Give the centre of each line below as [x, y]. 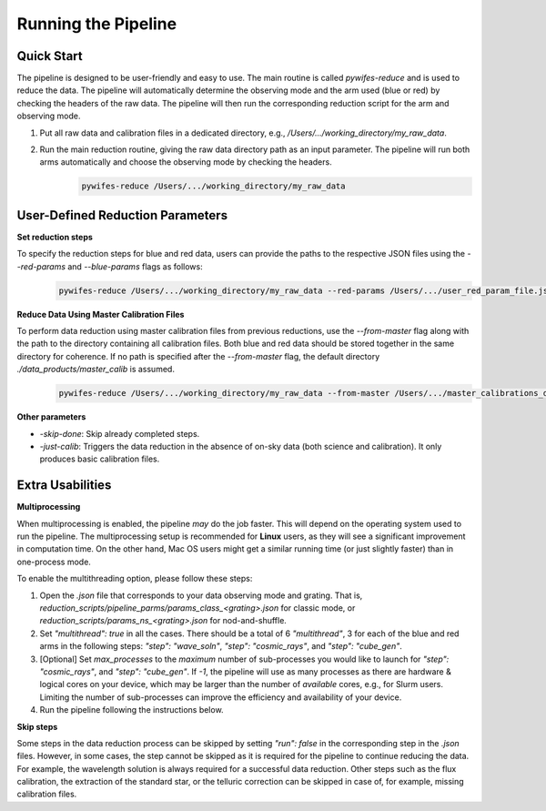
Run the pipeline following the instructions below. [131, 710]
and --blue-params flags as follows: [135, 266]
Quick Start [50, 56]
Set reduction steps [55, 237]
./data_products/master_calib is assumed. [96, 370]
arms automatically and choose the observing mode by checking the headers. [186, 162]
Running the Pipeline [97, 24]
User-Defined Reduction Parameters [122, 215]
